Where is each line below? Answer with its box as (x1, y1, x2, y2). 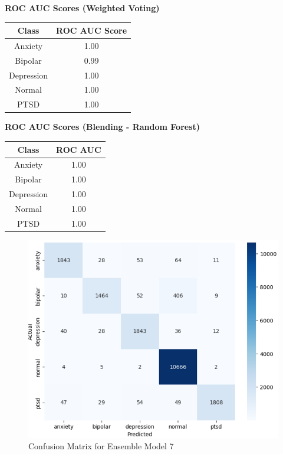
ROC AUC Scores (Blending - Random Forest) (5, 120, 200, 133)
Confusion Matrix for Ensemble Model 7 (28, 440, 174, 452)
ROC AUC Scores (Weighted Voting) (5, 2, 160, 14)
